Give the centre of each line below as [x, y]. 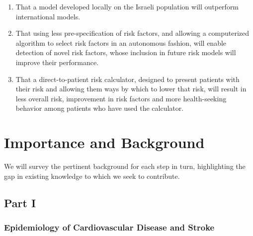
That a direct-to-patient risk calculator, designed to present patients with [127, 79]
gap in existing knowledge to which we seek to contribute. [92, 176]
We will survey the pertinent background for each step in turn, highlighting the [125, 166]
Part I [20, 202]
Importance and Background [104, 142]
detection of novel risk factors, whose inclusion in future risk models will [126, 52]
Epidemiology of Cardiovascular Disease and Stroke [109, 227]
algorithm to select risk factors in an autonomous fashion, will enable [121, 42]
